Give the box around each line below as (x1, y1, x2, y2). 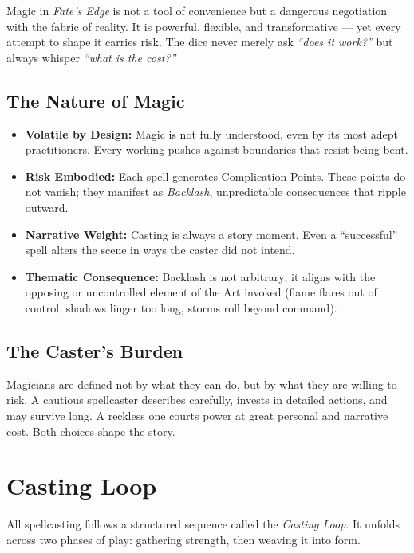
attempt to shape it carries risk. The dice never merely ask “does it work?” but (6, 33, 393, 50)
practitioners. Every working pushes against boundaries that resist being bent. (25, 141, 408, 158)
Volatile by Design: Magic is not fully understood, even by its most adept (25, 125, 398, 142)
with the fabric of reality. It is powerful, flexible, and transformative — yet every (6, 18, 401, 34)
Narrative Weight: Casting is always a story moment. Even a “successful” (25, 226, 398, 242)
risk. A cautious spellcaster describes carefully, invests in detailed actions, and (6, 391, 388, 408)
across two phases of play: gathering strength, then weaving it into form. (6, 531, 361, 547)
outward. (25, 198, 69, 215)
